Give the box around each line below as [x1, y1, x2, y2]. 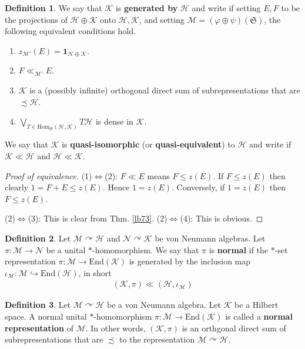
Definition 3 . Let [5, 298, 71, 311]
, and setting [139, 13, 185, 25]
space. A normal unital [5, 310, 87, 322]
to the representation [119, 333, 195, 345]
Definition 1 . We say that [5, 2, 102, 14]
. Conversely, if [172, 181, 225, 193]
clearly [5, 181, 29, 193]
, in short [78, 266, 112, 278]
